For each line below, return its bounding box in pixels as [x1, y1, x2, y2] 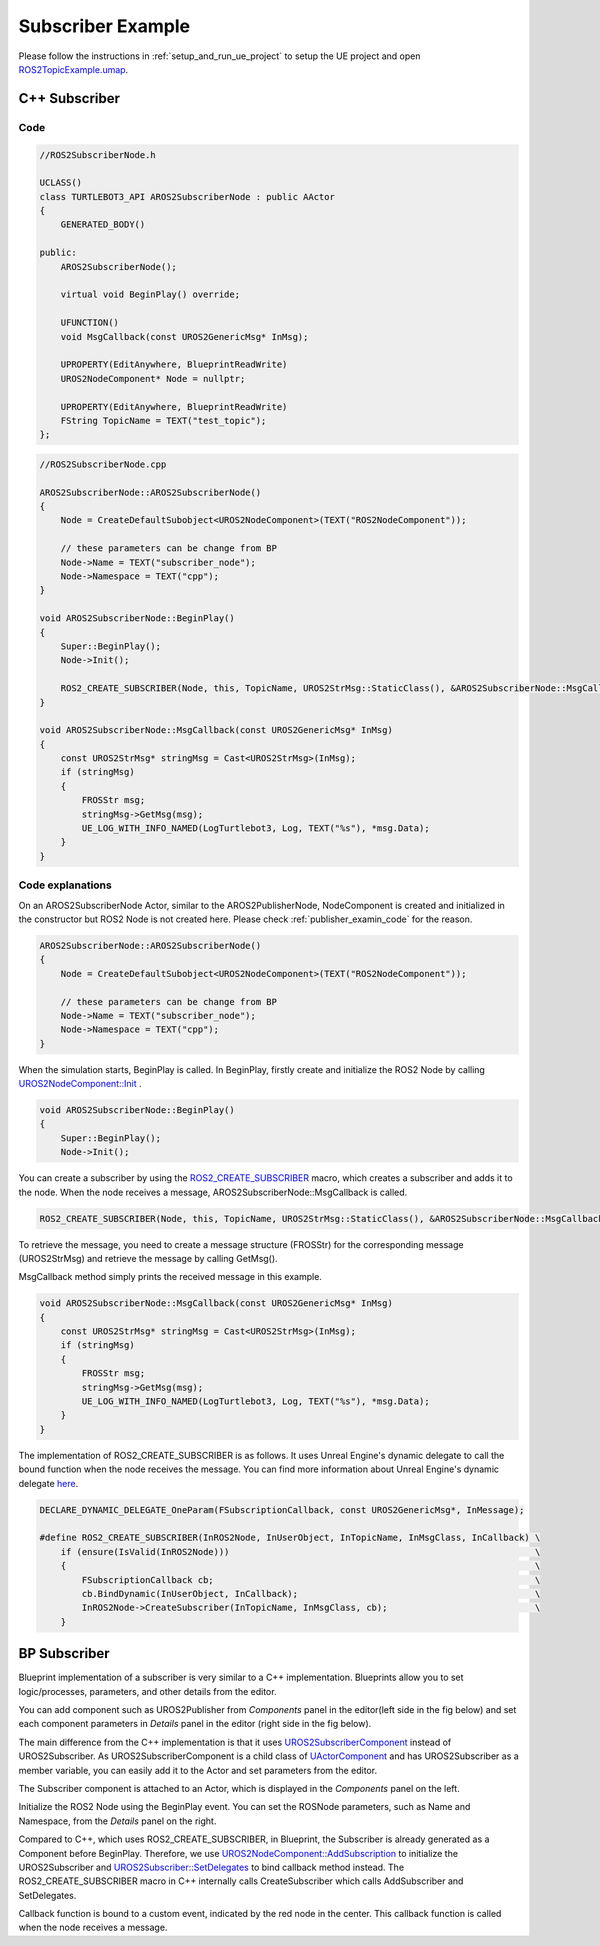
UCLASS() [39, 177, 83, 189]
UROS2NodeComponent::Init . [18, 1078, 142, 1090]
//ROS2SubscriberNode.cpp [39, 458, 167, 470]
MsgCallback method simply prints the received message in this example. [18, 1271, 322, 1283]
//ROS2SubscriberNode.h [39, 149, 157, 160]
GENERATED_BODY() [60, 219, 146, 230]
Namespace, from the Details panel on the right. [18, 1815, 217, 1827]
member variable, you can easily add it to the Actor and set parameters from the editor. [18, 1764, 378, 1776]
